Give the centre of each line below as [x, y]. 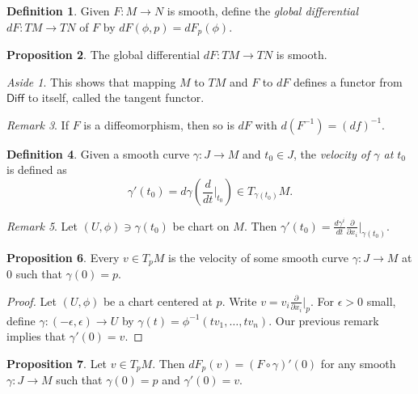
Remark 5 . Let [42, 225]
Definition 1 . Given [58, 11]
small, [381, 301]
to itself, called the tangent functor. [116, 97]
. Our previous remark [324, 320]
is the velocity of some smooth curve [259, 257]
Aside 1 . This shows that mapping [91, 81]
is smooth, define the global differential [263, 11]
